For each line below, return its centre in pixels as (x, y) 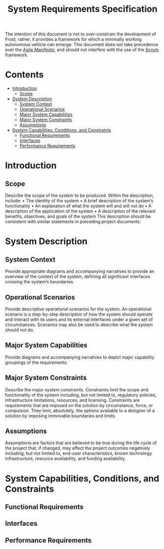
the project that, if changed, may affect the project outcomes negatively (78, 448)
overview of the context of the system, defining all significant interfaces (78, 276)
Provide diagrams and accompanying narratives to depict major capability (80, 357)
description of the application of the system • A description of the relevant (80, 211)
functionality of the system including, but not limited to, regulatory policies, (81, 395)
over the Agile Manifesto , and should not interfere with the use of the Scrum (82, 50)
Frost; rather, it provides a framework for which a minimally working (73, 39)
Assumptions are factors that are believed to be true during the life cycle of (81, 443)
